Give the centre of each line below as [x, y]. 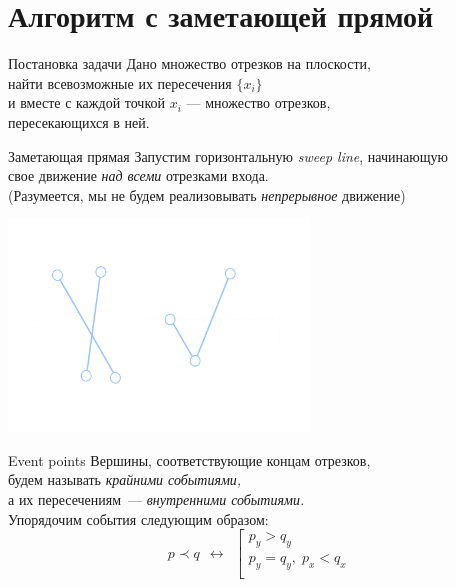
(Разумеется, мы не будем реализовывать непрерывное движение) [207, 194]
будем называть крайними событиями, [125, 479]
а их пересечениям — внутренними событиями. [156, 498]
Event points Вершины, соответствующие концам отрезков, [189, 459]
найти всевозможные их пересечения [120, 82]
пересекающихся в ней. [79, 121]
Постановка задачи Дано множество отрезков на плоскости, [189, 63]
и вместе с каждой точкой [86, 102]
